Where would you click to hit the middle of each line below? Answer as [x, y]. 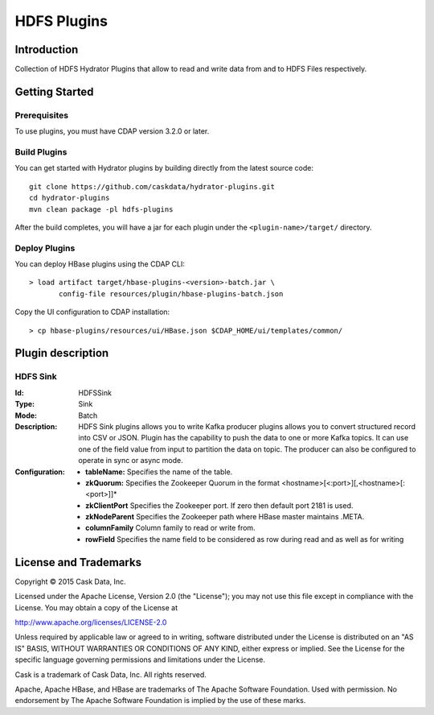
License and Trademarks [78, 562]
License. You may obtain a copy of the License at [96, 607]
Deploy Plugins [45, 248]
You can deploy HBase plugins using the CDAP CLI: [100, 264]
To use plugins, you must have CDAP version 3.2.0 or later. [112, 131]
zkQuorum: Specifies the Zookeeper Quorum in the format [183, 482]
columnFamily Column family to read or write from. [171, 528]
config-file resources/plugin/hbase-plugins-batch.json [171, 293]
